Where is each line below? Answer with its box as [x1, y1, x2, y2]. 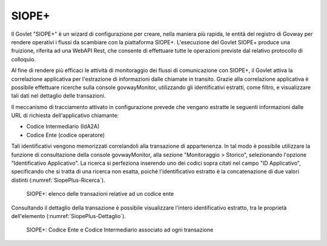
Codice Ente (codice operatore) [26, 131, 105, 139]
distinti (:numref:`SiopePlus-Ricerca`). [11, 176, 105, 184]
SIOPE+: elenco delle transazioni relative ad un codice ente [26, 190, 174, 198]
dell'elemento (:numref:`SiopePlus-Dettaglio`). [11, 212, 127, 219]
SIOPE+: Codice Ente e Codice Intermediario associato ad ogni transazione [26, 226, 214, 233]
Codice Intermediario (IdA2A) [26, 123, 100, 130]
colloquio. [11, 55, 36, 63]
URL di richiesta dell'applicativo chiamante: [11, 112, 119, 119]
